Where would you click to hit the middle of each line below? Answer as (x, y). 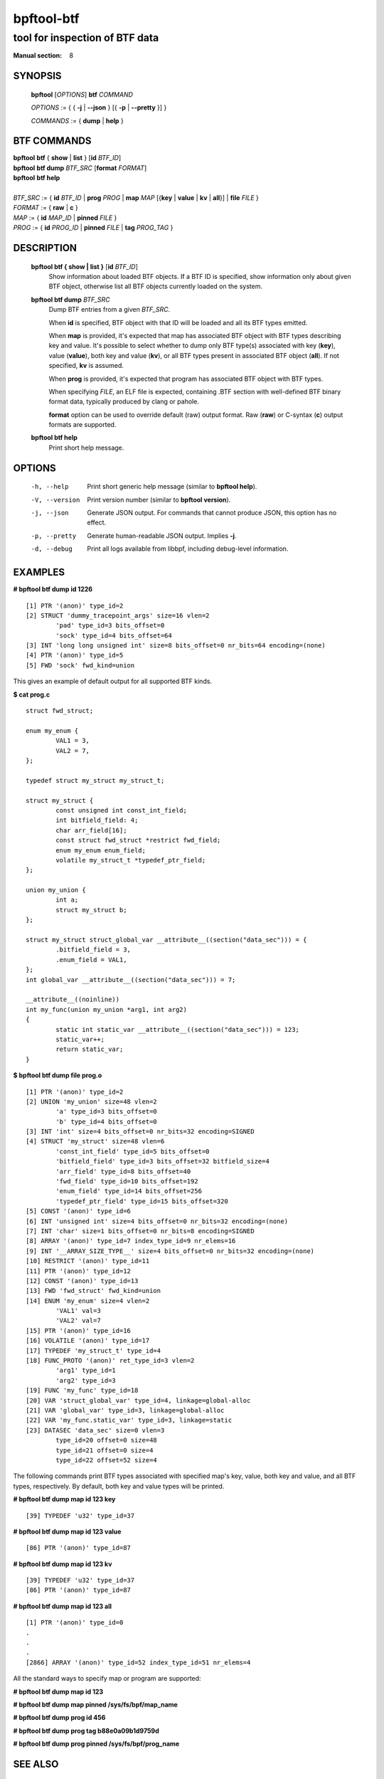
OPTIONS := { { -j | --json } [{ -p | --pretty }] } (99, 107)
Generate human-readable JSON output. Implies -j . (162, 535)
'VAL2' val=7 (78, 1321)
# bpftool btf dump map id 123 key (64, 1499)
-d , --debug (52, 549)
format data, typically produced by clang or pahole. (124, 401)
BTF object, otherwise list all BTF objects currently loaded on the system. (156, 286)
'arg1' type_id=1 (86, 1371)
